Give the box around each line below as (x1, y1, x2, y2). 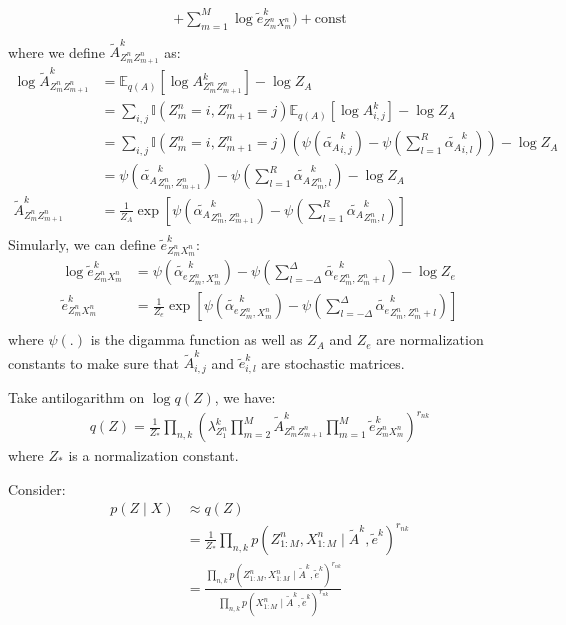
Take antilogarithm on (8, 386, 145, 407)
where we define (8, 41, 105, 62)
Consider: (8, 478, 66, 499)
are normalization (376, 329, 484, 350)
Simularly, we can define (8, 233, 156, 254)
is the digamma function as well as (90, 329, 303, 350)
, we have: (214, 386, 276, 407)
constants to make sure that (8, 352, 179, 373)
